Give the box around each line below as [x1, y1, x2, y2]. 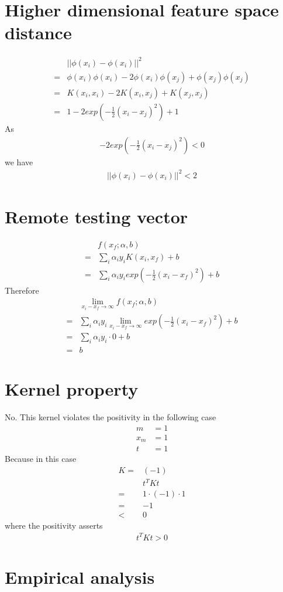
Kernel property [5, 377, 139, 401]
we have [5, 155, 33, 168]
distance [5, 21, 72, 45]
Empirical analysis [5, 564, 155, 588]
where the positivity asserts [5, 519, 103, 531]
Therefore [5, 284, 39, 296]
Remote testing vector [5, 204, 188, 228]
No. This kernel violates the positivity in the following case [5, 411, 216, 423]
